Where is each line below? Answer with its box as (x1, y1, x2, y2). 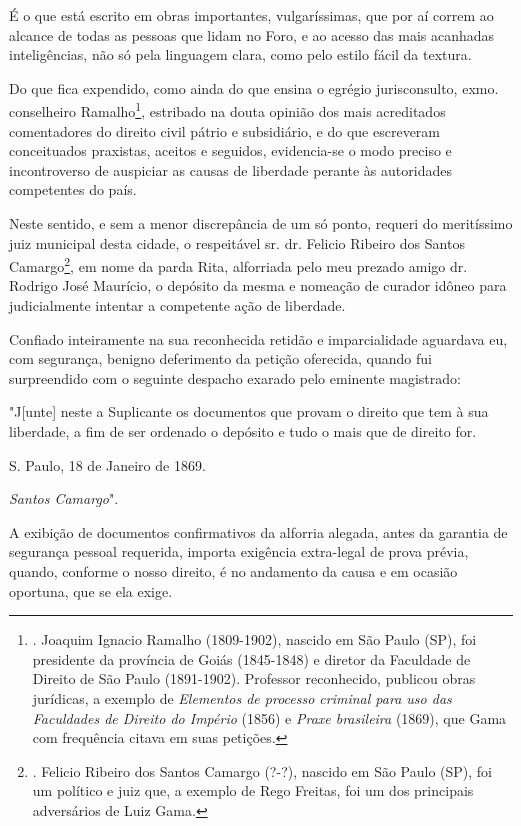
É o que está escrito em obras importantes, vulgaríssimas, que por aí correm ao (9, 5, 494, 25)
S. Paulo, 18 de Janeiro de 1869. (9, 454, 206, 475)
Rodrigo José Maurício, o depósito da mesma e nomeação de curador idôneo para (9, 275, 507, 296)
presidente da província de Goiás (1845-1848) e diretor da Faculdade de (32, 648, 471, 669)
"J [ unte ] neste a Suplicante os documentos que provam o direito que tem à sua (9, 401, 489, 422)
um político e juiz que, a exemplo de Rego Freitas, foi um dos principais (32, 780, 474, 801)
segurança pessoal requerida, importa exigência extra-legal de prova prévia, (9, 541, 469, 562)
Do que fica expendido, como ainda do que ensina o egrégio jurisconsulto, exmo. (9, 77, 499, 98)
